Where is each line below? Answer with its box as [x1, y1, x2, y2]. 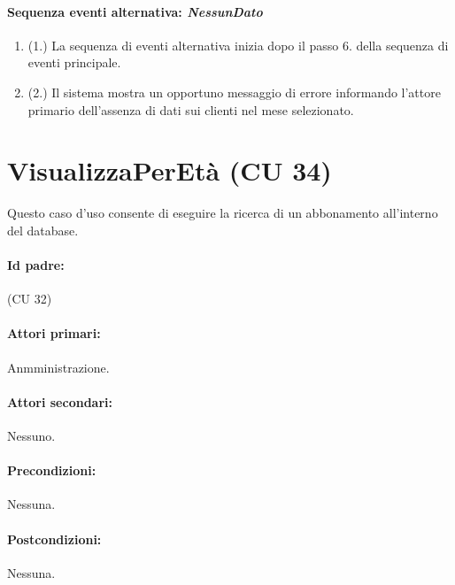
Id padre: [7, 256, 65, 274]
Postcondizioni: [7, 529, 102, 548]
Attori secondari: [7, 392, 112, 411]
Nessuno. [7, 427, 56, 445]
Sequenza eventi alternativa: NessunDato [7, 2, 263, 20]
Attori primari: [7, 324, 101, 343]
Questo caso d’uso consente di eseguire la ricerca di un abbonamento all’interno [7, 204, 438, 222]
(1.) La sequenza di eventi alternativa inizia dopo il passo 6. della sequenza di [27, 35, 449, 54]
